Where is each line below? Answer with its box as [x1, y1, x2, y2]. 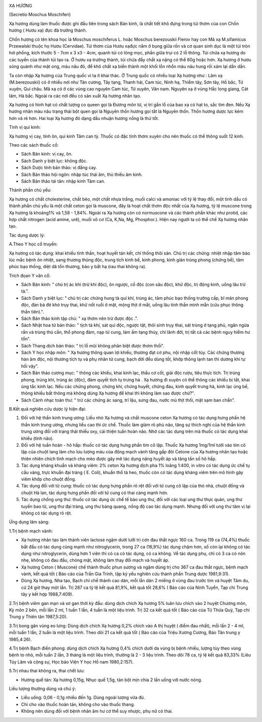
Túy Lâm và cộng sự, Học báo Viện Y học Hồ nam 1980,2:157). [9, 659, 134, 665]
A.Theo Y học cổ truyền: [9, 241, 58, 247]
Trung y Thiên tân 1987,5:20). [9, 614, 68, 619]
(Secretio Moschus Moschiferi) [9, 12, 71, 17]
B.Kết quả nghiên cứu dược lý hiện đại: [9, 406, 86, 412]
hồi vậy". [21, 363, 39, 369]
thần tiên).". [21, 309, 44, 314]
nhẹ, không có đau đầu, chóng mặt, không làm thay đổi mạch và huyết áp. [21, 557, 170, 563]
